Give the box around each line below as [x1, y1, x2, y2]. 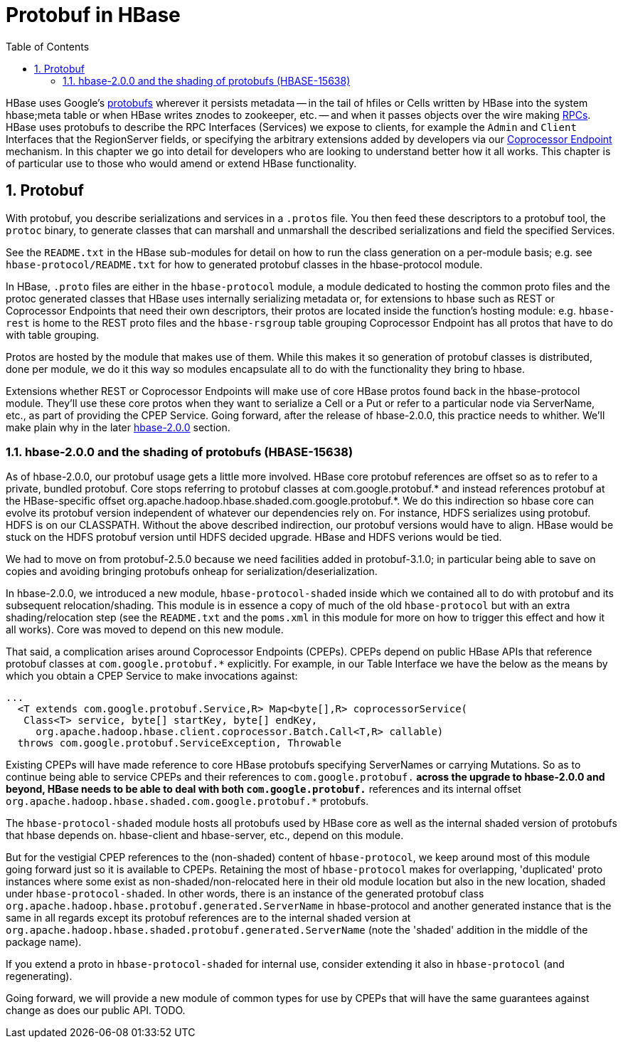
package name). [6, 936, 82, 949]
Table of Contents [6, 40, 90, 53]
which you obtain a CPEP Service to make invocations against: [6, 670, 298, 682]
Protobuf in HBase [6, 3, 181, 27]
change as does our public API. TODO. [6, 1004, 186, 1017]
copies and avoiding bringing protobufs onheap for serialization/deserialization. [6, 565, 378, 578]
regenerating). [6, 970, 73, 983]
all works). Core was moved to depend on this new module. [6, 623, 284, 636]
